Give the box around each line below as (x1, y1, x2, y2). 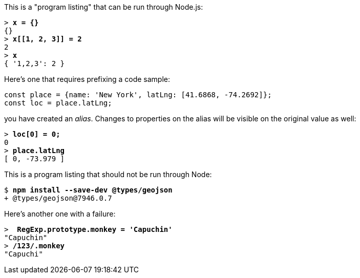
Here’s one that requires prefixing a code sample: (4, 75, 171, 83)
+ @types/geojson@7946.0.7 (4, 194, 112, 202)
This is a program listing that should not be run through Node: (4, 170, 212, 179)
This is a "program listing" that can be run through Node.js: (4, 3, 203, 11)
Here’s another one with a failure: (4, 209, 116, 218)
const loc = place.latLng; (4, 99, 112, 107)
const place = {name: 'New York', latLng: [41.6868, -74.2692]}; (4, 91, 272, 99)
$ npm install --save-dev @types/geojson (4, 186, 173, 194)
